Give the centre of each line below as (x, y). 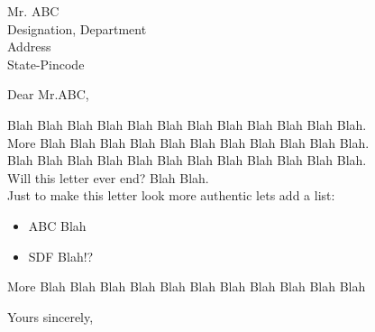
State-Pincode (46, 64)
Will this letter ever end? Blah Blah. (108, 177)
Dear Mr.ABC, (48, 94)
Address (29, 46)
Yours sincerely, (50, 316)
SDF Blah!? (61, 256)
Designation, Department (77, 28)
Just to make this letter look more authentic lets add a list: (171, 195)
